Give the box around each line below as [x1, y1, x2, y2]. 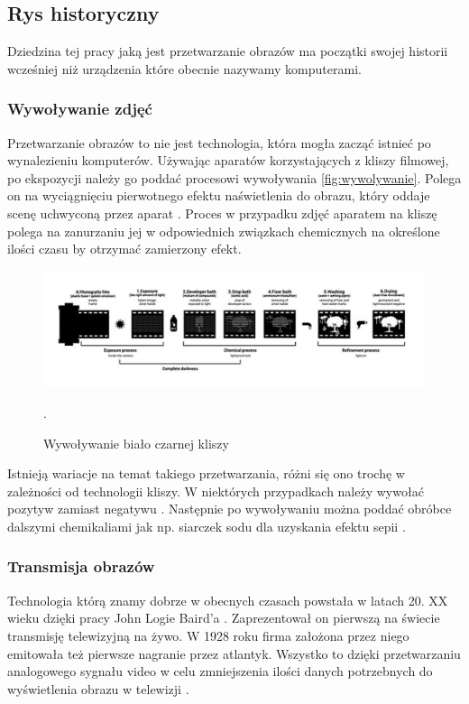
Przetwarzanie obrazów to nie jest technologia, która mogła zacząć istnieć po [7, 133, 431, 152]
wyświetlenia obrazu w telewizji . [7, 679, 189, 698]
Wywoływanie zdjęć [7, 97, 152, 120]
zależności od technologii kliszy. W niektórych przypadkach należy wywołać [7, 481, 424, 500]
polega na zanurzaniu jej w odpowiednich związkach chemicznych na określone [7, 221, 440, 240]
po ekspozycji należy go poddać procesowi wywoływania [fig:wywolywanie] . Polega [7, 168, 462, 187]
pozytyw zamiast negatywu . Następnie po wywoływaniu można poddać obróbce [7, 499, 452, 518]
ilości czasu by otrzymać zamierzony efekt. [7, 239, 242, 258]
